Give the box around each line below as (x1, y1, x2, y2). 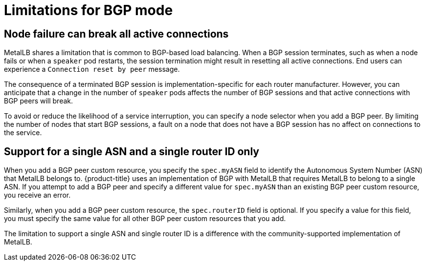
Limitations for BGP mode (4, 2, 173, 19)
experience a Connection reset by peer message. (4, 65, 180, 74)
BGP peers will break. (4, 97, 73, 105)
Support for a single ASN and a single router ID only (4, 145, 259, 158)
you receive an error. (4, 191, 71, 200)
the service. (4, 128, 42, 137)
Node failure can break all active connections (4, 27, 229, 40)
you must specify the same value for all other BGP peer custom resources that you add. (4, 214, 286, 223)
